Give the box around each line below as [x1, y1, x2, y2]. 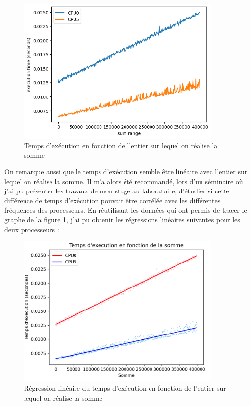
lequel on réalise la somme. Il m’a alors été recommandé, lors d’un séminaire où [4, 176, 243, 186]
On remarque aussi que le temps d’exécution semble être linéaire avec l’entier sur [4, 166, 248, 176]
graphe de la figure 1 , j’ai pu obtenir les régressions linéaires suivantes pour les [4, 214, 240, 224]
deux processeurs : [4, 224, 59, 234]
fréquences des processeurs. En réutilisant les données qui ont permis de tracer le [4, 205, 247, 215]
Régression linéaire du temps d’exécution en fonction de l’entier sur [24, 382, 226, 393]
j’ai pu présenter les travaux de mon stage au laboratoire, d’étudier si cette [4, 186, 229, 196]
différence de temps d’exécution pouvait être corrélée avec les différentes [4, 195, 221, 205]
